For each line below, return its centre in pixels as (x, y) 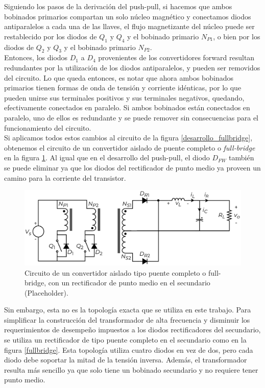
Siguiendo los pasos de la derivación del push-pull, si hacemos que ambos (118, 6)
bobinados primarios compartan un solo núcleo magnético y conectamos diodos (128, 16)
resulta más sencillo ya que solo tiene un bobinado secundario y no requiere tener (131, 369)
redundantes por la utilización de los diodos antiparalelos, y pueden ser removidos (132, 67)
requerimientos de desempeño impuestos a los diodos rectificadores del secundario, (132, 330)
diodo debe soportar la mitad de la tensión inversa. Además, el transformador (126, 360)
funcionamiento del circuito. (48, 127)
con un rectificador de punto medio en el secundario (129, 283)
